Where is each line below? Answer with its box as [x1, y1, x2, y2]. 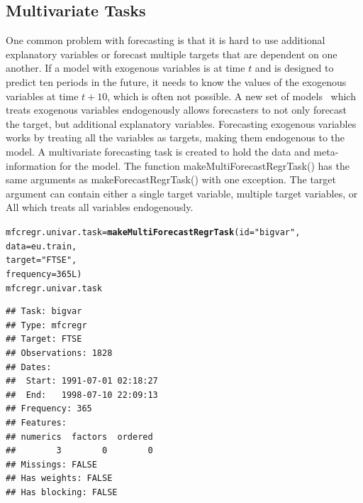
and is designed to [255, 60, 334, 75]
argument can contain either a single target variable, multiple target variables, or [6, 185, 358, 200]
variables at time [6, 88, 79, 103]
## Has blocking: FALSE [6, 487, 118, 497]
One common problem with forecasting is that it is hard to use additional [6, 33, 325, 48]
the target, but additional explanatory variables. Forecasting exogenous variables [6, 116, 357, 131]
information [6, 158, 57, 173]
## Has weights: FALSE [6, 473, 113, 484]
